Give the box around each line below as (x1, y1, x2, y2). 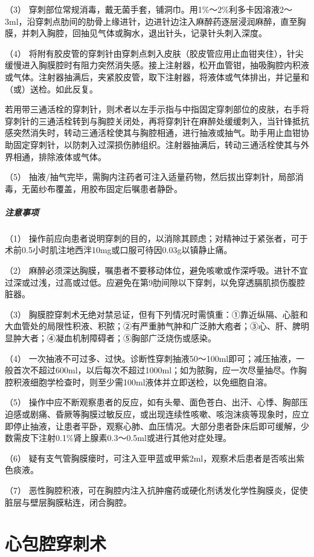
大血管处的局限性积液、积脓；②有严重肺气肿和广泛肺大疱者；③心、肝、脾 (5, 320, 301, 332)
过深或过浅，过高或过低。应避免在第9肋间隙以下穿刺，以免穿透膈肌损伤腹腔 (5, 275, 305, 288)
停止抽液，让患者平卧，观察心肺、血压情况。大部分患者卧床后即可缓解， (13, 419, 301, 432)
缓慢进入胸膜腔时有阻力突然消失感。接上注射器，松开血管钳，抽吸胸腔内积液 (5, 59, 309, 71)
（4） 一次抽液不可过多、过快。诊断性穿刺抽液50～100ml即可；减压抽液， (5, 352, 296, 364)
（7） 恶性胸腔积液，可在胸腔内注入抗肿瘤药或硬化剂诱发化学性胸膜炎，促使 (5, 483, 308, 496)
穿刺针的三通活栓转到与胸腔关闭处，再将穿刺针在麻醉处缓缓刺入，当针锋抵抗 (5, 114, 309, 127)
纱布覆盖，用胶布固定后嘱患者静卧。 (38, 182, 182, 195)
